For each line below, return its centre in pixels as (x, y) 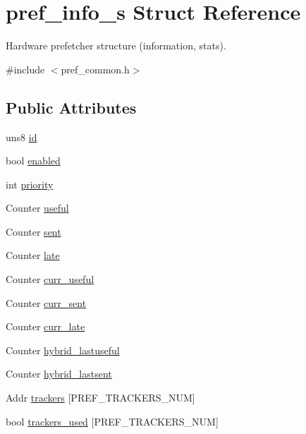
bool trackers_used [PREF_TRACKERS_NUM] (112, 421)
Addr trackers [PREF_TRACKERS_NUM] (100, 398)
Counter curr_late (45, 326)
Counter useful (37, 208)
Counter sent (33, 231)
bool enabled (33, 161)
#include (25, 69)
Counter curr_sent (46, 302)
